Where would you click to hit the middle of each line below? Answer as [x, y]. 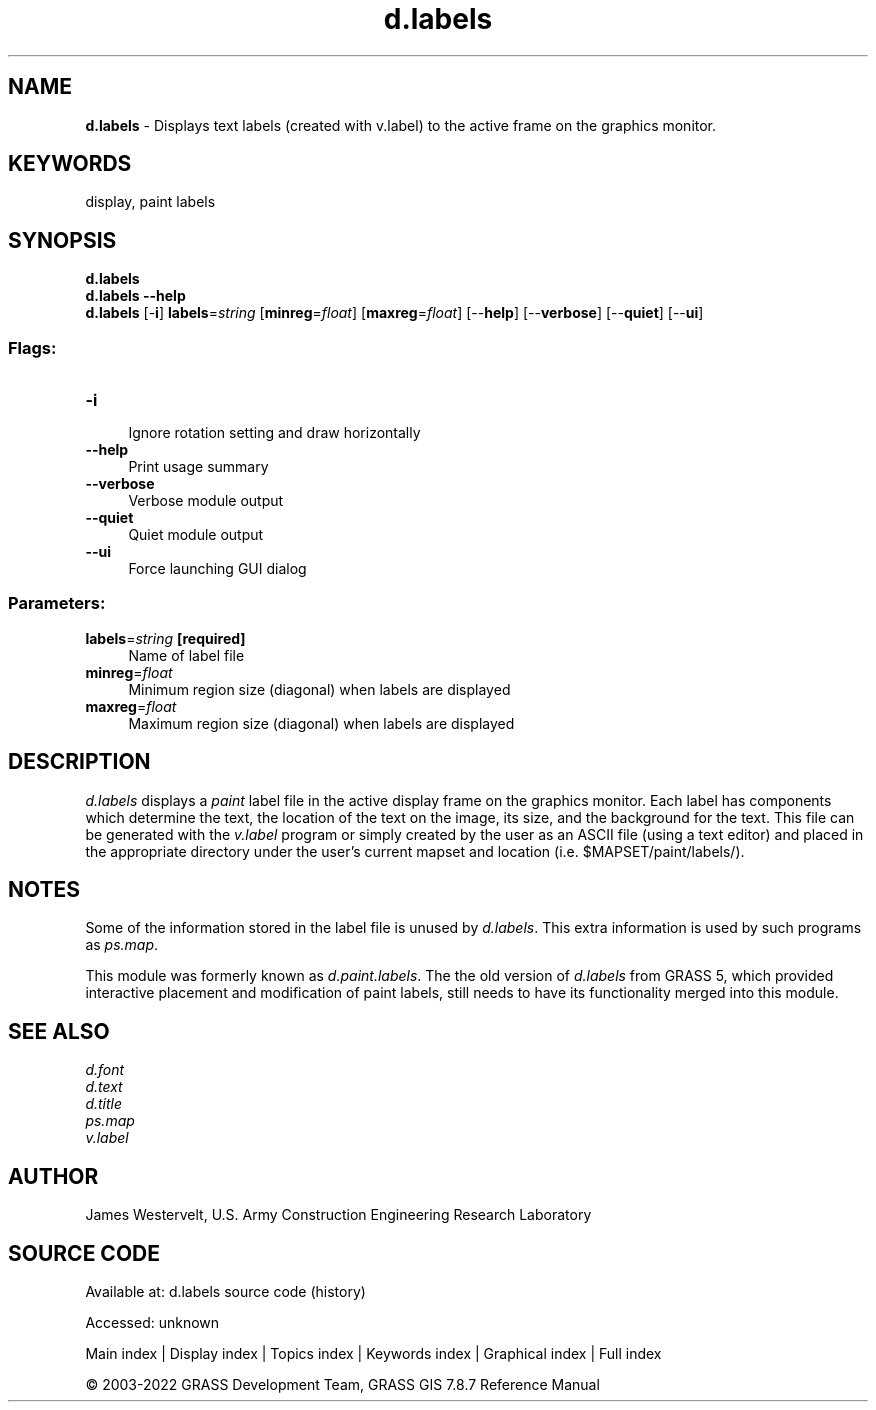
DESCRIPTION [79, 762]
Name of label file [186, 655]
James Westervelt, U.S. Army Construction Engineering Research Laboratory [338, 1215]
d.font [105, 1070]
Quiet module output [196, 535]
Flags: [32, 347]
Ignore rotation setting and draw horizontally [274, 433]
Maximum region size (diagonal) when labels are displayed [321, 723]
